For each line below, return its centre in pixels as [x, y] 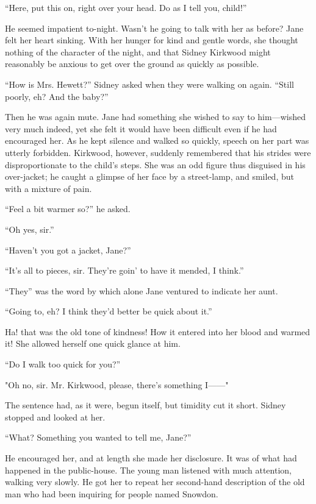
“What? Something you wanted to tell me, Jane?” [98, 437]
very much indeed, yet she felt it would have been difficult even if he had [141, 128]
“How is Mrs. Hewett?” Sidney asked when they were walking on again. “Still [149, 84]
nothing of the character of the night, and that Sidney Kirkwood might [138, 51]
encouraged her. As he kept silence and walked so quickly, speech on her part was [157, 140]
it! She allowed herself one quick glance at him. [93, 343]
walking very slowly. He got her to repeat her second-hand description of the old [155, 482]
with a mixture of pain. [48, 188]
